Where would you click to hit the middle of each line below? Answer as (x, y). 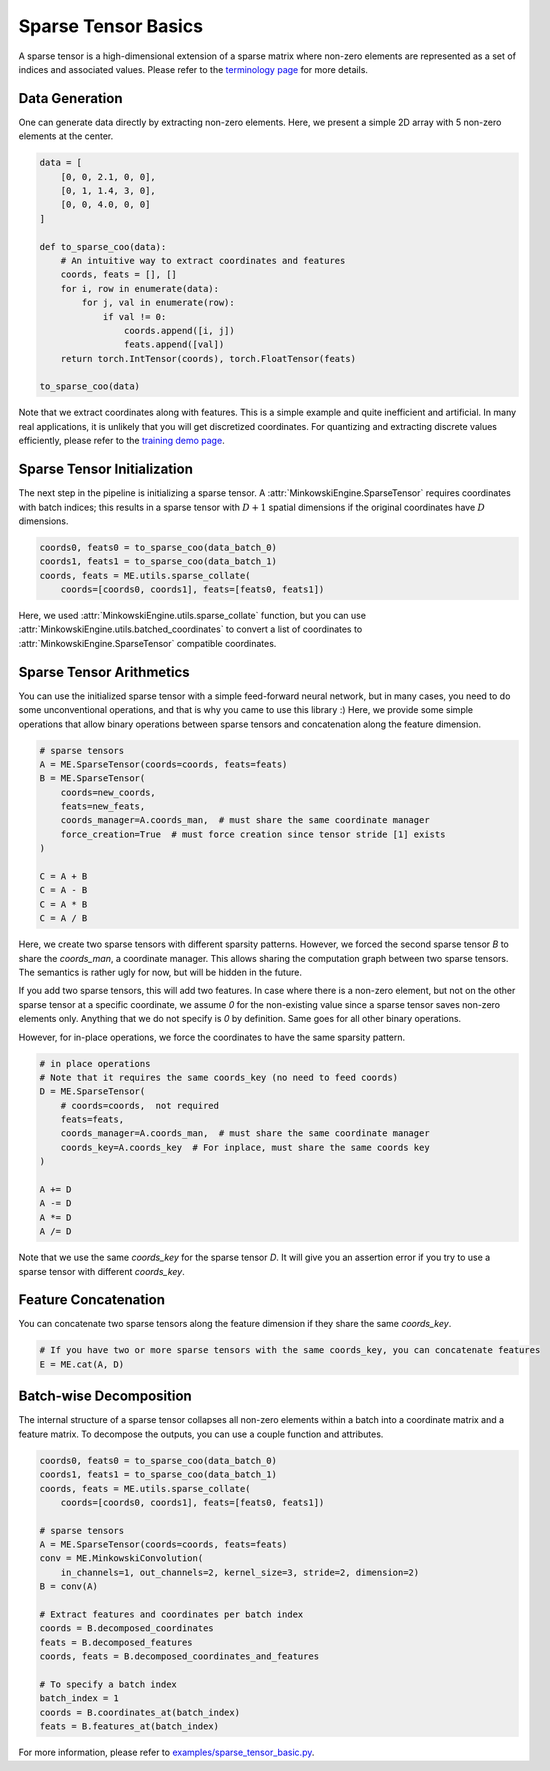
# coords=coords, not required (140, 1105)
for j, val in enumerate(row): (158, 303)
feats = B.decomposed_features (116, 1642)
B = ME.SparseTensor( (92, 778)
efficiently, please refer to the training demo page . (121, 441)
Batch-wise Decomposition (105, 1396)
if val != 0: (134, 316)
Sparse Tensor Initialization (106, 469)
